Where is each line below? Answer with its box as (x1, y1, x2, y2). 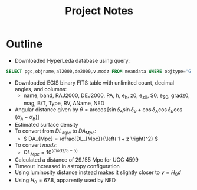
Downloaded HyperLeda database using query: (14, 57, 130, 64)
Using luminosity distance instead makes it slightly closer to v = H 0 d (14, 169, 181, 178)
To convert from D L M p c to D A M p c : (14, 127, 96, 136)
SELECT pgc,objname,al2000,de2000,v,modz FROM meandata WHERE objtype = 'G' (6, 68, 194, 75)
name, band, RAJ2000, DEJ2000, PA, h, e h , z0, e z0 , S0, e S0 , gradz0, (23, 92, 190, 100)
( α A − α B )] (14, 114, 40, 122)
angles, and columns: (14, 85, 67, 92)
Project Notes (64, 4, 134, 18)
